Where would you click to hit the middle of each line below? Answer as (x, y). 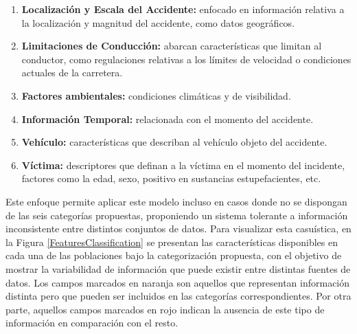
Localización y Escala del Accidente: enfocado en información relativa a (183, 9)
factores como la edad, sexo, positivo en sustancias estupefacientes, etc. (171, 178)
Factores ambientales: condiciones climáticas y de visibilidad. (156, 95)
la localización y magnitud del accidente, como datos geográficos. (158, 22)
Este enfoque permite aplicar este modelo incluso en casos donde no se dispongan (176, 201)
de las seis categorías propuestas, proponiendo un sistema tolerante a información (177, 215)
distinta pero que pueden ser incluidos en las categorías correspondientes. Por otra (178, 296)
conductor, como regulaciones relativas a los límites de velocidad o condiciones (186, 59)
